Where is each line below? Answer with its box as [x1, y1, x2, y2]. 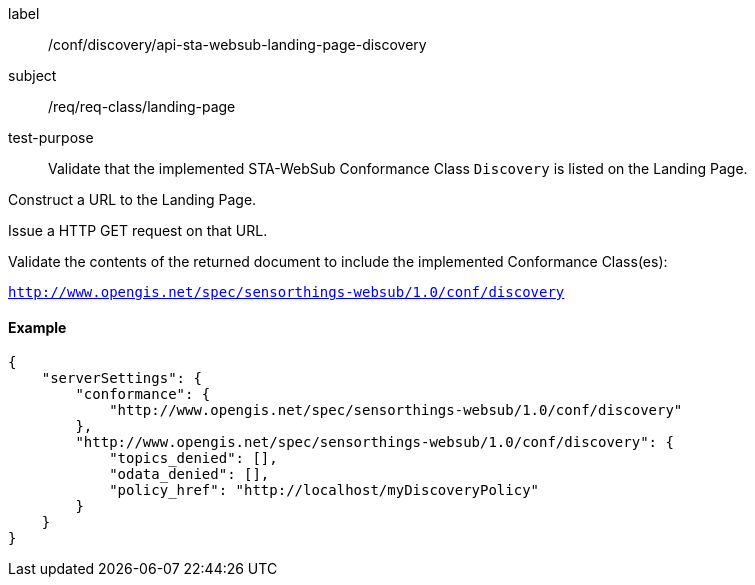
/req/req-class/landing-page [48, 98, 236, 115]
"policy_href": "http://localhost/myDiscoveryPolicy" [109, 482, 540, 499]
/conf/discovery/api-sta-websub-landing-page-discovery [48, 36, 427, 53]
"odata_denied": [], [109, 466, 270, 483]
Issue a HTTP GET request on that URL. [8, 222, 268, 239]
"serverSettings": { [41, 370, 202, 387]
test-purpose [8, 129, 94, 146]
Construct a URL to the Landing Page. [8, 191, 257, 208]
